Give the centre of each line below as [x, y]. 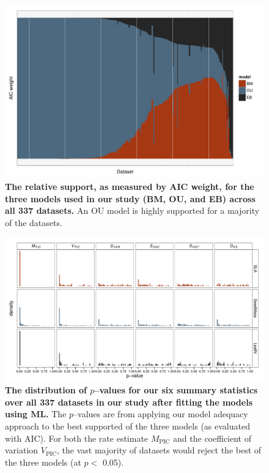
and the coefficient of [212, 438]
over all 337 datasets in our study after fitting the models [129, 402]
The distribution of [46, 390]
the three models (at [43, 462]
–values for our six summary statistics [176, 390]
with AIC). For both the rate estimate [77, 438]
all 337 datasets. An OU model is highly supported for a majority [132, 210]
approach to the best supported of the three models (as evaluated [127, 426]
